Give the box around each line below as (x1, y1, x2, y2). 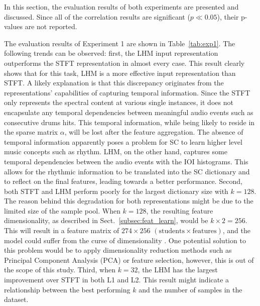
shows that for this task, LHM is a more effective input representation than (4, 67, 236, 78)
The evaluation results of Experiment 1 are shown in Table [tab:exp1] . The (4, 38, 235, 48)
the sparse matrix (4, 127, 58, 137)
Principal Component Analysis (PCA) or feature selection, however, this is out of (4, 254, 254, 265)
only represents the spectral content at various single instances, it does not (4, 97, 233, 108)
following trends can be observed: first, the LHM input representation (4, 48, 218, 58)
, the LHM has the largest (138, 264, 218, 275)
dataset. (4, 294, 29, 304)
